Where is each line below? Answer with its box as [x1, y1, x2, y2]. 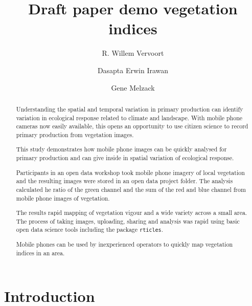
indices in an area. [16, 249, 65, 257]
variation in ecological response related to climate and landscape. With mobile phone [16, 113, 243, 122]
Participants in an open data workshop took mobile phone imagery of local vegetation [16, 168, 245, 177]
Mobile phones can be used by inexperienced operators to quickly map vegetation [16, 240, 233, 249]
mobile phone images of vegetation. [16, 193, 110, 202]
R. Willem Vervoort [102, 48, 164, 58]
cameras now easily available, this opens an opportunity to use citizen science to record [16, 122, 248, 130]
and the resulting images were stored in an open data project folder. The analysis [16, 177, 233, 185]
